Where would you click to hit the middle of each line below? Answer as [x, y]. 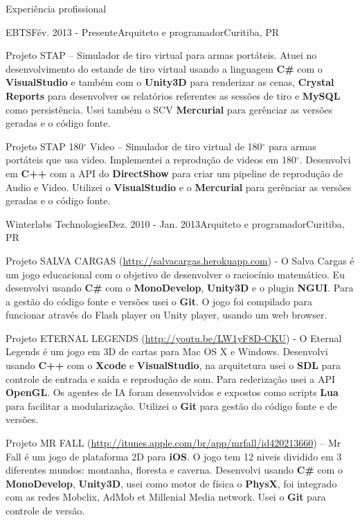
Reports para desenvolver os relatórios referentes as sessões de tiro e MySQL [173, 95]
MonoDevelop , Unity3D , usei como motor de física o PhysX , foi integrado [171, 483]
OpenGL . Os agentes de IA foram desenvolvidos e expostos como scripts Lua [172, 392]
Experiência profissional [56, 8]
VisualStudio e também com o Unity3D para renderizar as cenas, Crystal [170, 82]
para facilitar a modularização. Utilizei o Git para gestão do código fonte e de [171, 405]
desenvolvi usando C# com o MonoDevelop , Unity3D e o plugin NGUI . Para [180, 288]
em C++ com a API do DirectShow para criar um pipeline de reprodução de [174, 173]
